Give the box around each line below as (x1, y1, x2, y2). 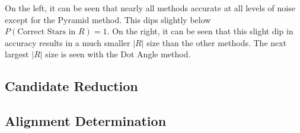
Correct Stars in (17, 28, 76, 37)
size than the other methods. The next (146, 36, 287, 48)
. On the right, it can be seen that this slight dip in (107, 25, 293, 37)
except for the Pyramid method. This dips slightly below (5, 13, 211, 25)
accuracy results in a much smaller (5, 36, 130, 48)
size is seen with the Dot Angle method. (45, 48, 191, 60)
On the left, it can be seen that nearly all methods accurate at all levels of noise (5, 2, 295, 14)
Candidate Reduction (5, 77, 138, 95)
